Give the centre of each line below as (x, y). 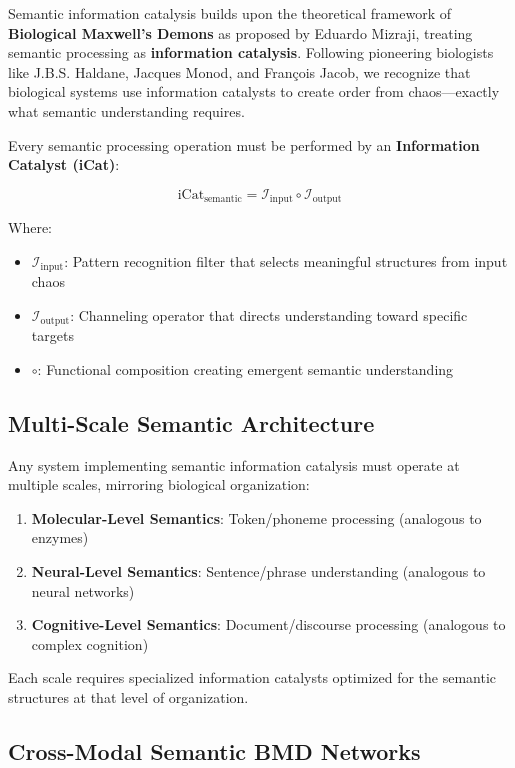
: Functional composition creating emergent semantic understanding (245, 368)
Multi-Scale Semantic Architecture (191, 422)
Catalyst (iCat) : (64, 164)
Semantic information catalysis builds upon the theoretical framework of (229, 13)
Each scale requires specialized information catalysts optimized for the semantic (252, 677)
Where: (30, 227)
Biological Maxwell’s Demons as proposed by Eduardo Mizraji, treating (240, 32)
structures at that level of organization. (128, 697)
